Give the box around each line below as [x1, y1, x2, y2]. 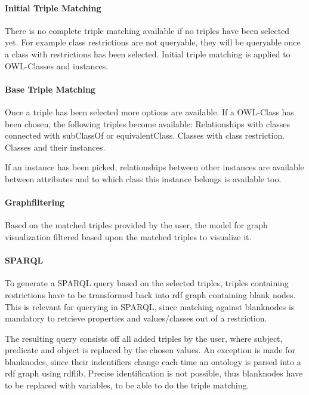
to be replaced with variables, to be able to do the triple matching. [5, 379, 249, 391]
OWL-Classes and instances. [5, 59, 109, 72]
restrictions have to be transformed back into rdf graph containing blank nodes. [5, 288, 296, 301]
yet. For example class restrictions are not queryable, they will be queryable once [5, 36, 301, 48]
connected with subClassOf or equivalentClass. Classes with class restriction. [5, 129, 285, 142]
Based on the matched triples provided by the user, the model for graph [5, 219, 268, 231]
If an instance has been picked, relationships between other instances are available [5, 161, 304, 173]
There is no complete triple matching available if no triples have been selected [5, 24, 290, 36]
